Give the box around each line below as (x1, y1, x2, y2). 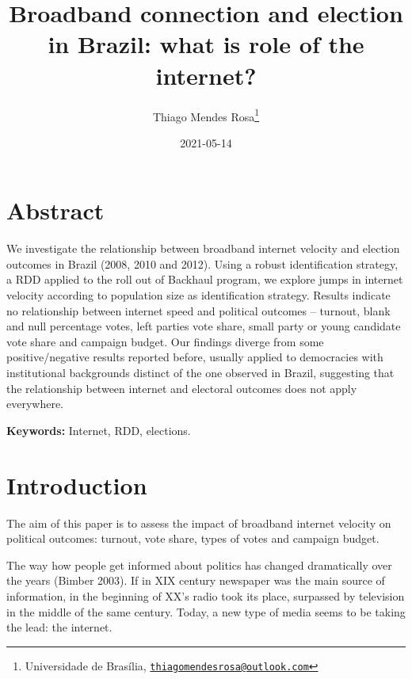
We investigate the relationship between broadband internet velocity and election (6, 240, 400, 257)
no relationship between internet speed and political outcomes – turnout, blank (6, 302, 391, 319)
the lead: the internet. (6, 619, 113, 635)
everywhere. (6, 395, 64, 412)
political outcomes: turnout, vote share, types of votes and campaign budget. (6, 530, 380, 547)
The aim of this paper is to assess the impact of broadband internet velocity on (6, 514, 391, 531)
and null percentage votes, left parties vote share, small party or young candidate (6, 318, 401, 334)
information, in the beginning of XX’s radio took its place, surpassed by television (6, 587, 405, 604)
